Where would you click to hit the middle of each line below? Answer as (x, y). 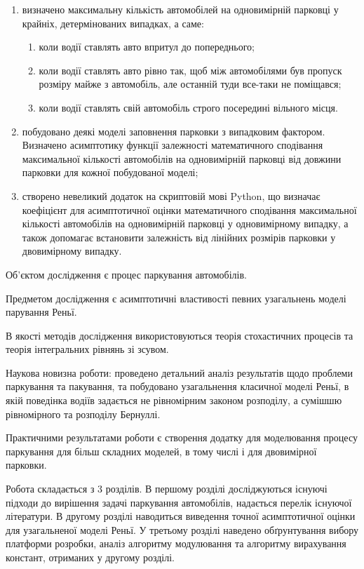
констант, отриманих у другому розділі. (90, 557)
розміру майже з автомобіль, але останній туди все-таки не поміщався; (190, 84)
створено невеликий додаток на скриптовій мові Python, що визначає (171, 195)
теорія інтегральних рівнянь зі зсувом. (87, 349)
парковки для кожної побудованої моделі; (110, 172)
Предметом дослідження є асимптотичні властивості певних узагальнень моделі (176, 298)
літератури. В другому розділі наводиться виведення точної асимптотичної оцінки (181, 516)
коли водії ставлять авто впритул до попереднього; (147, 47)
